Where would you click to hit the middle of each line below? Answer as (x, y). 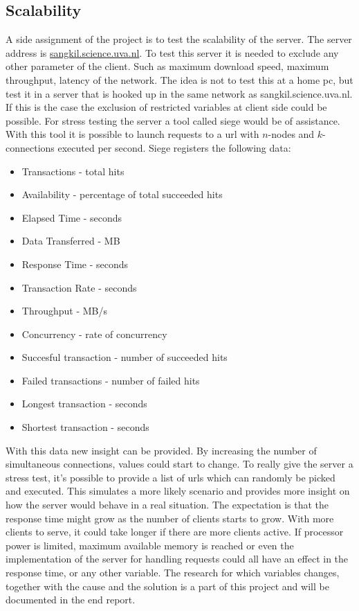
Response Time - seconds (75, 264)
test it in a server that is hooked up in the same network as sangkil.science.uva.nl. (179, 93)
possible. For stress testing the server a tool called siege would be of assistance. (173, 120)
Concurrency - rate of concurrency (94, 334)
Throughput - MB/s (65, 311)
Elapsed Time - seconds (72, 217)
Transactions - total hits (73, 171)
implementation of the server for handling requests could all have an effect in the (177, 559)
